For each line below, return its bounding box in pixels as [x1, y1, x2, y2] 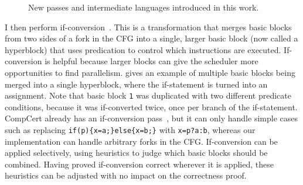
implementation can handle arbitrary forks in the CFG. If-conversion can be [5, 135, 278, 147]
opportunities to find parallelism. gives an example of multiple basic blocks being [5, 66, 295, 78]
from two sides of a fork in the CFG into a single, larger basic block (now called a [5, 32, 298, 44]
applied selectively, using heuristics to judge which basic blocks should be [5, 146, 268, 159]
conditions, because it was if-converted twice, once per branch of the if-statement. [5, 100, 298, 113]
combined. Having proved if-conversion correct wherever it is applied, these [5, 158, 274, 170]
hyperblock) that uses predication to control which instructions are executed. [5, 43, 281, 55]
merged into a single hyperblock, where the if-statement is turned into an [5, 78, 268, 90]
